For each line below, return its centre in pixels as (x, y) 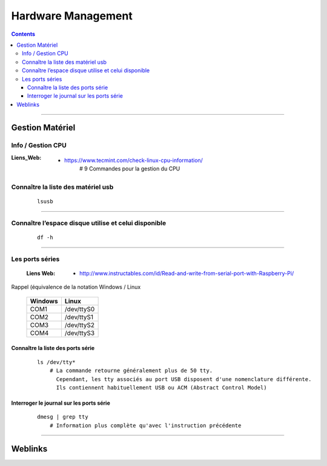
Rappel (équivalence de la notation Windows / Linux (76, 287)
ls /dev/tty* (56, 362)
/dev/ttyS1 (79, 317)
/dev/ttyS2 (80, 325)
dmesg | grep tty (63, 417)
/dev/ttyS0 (80, 309)
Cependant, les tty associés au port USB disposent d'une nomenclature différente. (184, 379)
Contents (23, 34)
